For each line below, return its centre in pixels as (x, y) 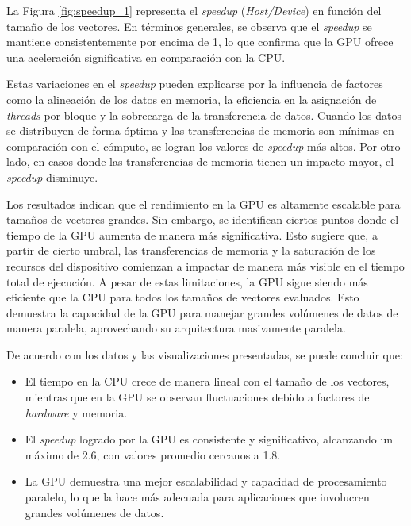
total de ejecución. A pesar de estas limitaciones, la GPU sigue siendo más (187, 281)
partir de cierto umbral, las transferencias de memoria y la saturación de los (191, 250)
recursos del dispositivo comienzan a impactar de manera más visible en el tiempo (205, 265)
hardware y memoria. (76, 412)
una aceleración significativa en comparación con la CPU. (146, 57)
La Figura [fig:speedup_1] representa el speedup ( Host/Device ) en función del (194, 10)
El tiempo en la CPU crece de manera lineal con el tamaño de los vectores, (207, 381)
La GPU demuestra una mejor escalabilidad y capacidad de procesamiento (206, 481)
